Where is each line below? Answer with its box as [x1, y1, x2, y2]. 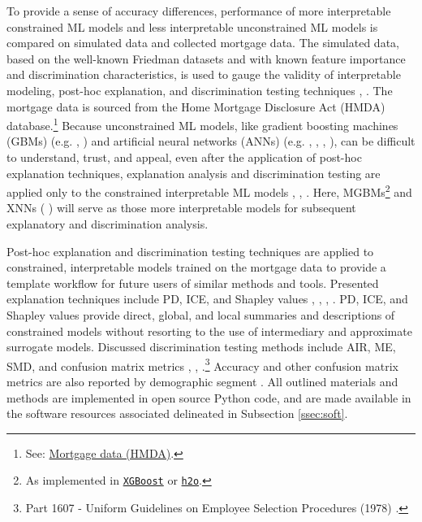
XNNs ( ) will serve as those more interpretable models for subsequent [6, 199, 356, 216]
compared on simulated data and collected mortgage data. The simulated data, [6, 34, 399, 51]
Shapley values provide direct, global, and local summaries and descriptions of [6, 307, 395, 323]
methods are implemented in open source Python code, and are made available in [6, 389, 411, 406]
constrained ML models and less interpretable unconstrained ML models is [6, 18, 378, 35]
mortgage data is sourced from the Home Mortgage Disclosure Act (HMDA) [6, 98, 385, 115]
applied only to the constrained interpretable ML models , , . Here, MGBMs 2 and [6, 181, 412, 200]
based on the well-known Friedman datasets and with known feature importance [6, 50, 406, 67]
